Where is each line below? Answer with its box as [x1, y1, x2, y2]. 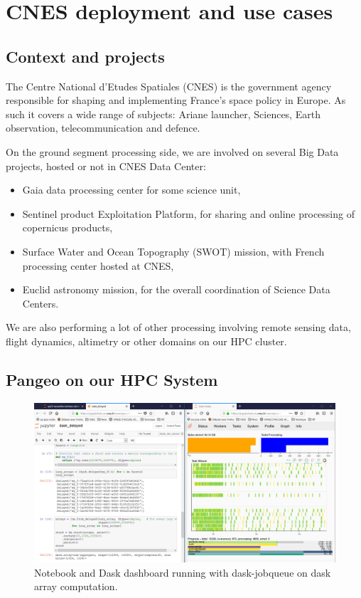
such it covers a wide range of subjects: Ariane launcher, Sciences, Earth [6, 106, 320, 121]
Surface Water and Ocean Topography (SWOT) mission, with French [22, 243, 325, 258]
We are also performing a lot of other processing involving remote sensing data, [6, 320, 351, 335]
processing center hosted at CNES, [22, 258, 174, 273]
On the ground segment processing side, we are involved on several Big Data [6, 144, 339, 159]
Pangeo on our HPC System [6, 368, 218, 390]
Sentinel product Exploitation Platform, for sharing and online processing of [22, 206, 355, 221]
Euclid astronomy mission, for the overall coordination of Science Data [22, 282, 330, 297]
